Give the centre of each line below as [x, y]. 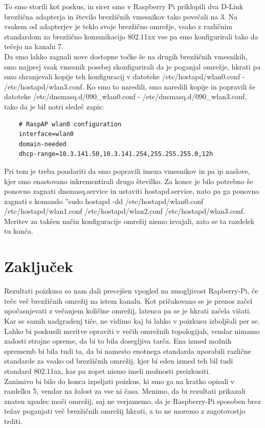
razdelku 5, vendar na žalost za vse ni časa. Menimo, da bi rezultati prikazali [125, 391]
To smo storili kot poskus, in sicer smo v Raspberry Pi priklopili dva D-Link [124, 6]
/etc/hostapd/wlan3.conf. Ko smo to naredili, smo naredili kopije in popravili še [130, 86]
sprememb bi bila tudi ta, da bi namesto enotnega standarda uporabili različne [128, 351]
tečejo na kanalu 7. [34, 46]
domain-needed [42, 144]
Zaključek [39, 266]
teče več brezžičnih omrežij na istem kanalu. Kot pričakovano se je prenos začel [128, 300]
